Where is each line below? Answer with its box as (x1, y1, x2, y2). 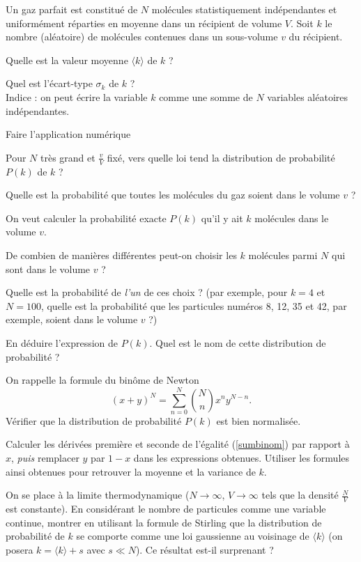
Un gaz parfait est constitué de (6, 2, 138, 16)
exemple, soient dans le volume (6, 312, 138, 327)
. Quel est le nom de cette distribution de (149, 335, 326, 350)
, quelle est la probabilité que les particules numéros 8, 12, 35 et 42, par (40, 298, 347, 313)
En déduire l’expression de (6, 335, 118, 350)
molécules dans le (254, 210, 329, 225)
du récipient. (289, 29, 343, 44)
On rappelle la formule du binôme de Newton (6, 373, 199, 387)
